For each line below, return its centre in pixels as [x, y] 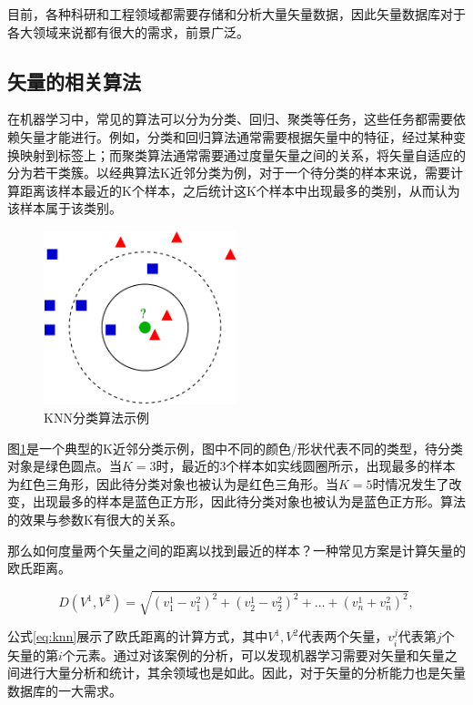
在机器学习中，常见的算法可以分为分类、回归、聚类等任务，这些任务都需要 [230, 119]
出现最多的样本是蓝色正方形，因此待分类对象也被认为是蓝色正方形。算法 [249, 501]
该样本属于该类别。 [65, 208]
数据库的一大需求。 [65, 690]
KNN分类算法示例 [96, 418]
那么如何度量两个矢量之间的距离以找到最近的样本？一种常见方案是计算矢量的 [236, 550]
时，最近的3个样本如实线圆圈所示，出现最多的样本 [306, 466]
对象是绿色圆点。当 [65, 466]
